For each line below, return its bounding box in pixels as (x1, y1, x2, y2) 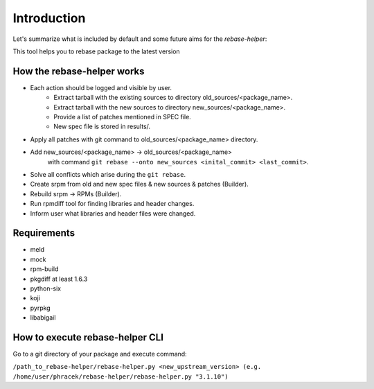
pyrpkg (30, 304, 51, 312)
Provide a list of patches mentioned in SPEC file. (53, 113, 192, 121)
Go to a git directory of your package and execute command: (12, 350, 187, 358)
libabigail (30, 313, 56, 322)
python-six (30, 284, 62, 293)
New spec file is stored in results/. (53, 122, 151, 131)
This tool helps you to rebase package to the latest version (12, 47, 180, 55)
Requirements (12, 227, 75, 239)
